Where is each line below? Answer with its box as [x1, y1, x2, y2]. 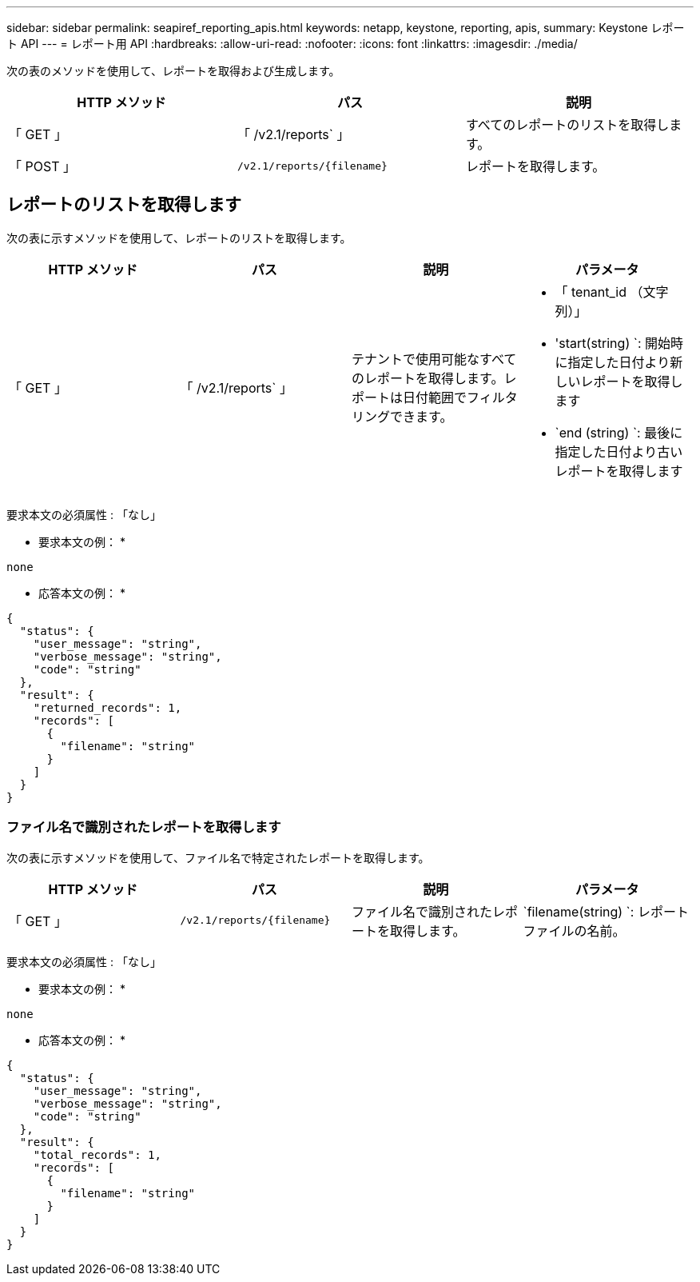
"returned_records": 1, [33, 701, 182, 714]
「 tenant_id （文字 [555, 283, 669, 300]
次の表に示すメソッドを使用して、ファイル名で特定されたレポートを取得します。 [6, 850, 430, 865]
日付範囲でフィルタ [403, 389, 518, 405]
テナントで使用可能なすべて [352, 350, 517, 367]
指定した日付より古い [555, 443, 683, 460]
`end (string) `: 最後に [555, 424, 683, 441]
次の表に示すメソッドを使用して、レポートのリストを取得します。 [6, 230, 352, 245]
